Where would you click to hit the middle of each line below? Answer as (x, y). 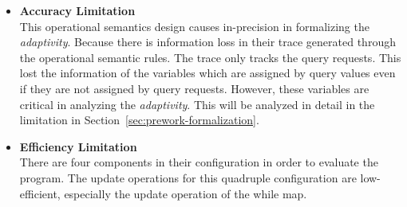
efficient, (40, 193)
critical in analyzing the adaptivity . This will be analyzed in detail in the (197, 104)
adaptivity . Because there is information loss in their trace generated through (207, 42)
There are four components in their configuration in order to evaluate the (199, 162)
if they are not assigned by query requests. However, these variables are (194, 88)
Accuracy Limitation (77, 10)
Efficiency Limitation (78, 146)
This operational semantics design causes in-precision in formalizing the (194, 26)
